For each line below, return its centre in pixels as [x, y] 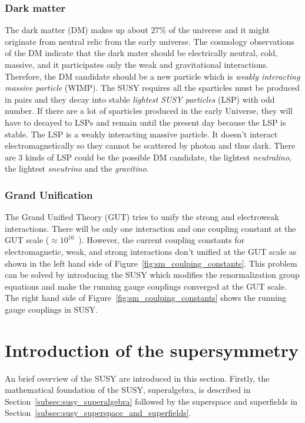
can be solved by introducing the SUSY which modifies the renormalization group [152, 275]
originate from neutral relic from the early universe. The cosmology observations [150, 41]
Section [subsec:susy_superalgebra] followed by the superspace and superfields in [151, 401]
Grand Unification [49, 194]
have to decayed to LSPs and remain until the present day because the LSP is [145, 122]
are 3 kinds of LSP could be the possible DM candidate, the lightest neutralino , [148, 157]
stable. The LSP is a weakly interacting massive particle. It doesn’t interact [141, 134]
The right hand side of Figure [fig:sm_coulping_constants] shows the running [145, 298]
